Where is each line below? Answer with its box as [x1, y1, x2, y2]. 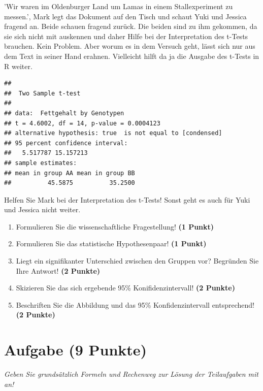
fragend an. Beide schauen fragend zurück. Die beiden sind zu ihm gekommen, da [4, 21, 257, 31]
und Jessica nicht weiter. [4, 204, 81, 215]
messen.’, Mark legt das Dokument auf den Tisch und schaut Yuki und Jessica [4, 11, 247, 21]
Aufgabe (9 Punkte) [4, 339, 147, 360]
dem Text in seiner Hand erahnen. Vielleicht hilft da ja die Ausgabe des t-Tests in [4, 50, 259, 61]
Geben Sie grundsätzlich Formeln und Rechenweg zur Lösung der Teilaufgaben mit [4, 369, 258, 379]
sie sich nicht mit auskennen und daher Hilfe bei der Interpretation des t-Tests [4, 30, 248, 41]
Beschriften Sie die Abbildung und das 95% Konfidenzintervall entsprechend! [16, 299, 254, 310]
